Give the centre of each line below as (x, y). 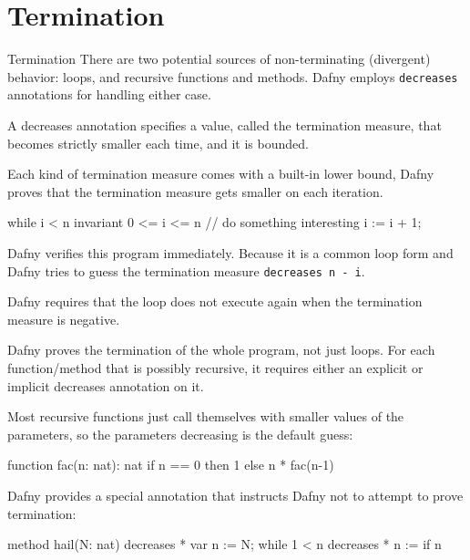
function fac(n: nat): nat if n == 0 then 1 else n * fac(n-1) (171, 465)
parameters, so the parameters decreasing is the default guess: (180, 434)
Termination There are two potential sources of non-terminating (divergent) (219, 59)
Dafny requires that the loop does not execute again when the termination (215, 301)
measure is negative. (64, 319)
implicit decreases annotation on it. (106, 385)
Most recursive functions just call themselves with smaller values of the (206, 416)
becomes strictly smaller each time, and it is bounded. (158, 143)
